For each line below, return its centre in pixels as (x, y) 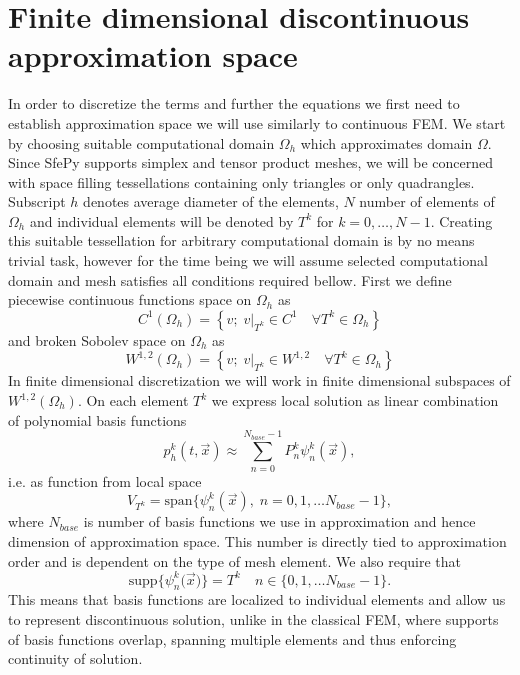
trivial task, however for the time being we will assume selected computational (248, 260)
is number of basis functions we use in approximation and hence (279, 521)
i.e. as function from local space (105, 480)
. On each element (133, 400)
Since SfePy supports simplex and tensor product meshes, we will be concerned (250, 162)
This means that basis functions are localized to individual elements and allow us (257, 599)
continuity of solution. (75, 658)
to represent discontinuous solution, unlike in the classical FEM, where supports (253, 619)
